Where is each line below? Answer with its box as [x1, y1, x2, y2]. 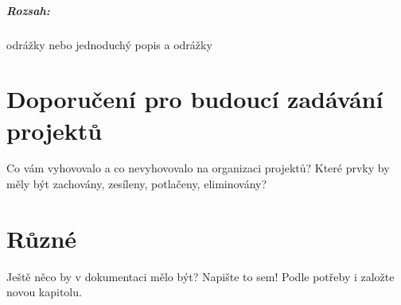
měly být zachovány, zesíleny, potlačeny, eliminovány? [6, 176, 267, 192]
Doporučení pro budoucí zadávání [6, 83, 383, 115]
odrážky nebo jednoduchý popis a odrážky [6, 36, 212, 52]
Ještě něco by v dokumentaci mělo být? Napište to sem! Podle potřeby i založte [6, 268, 395, 284]
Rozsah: [6, 2, 50, 18]
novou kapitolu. [6, 284, 82, 300]
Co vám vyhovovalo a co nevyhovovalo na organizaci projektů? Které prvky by [6, 160, 390, 176]
